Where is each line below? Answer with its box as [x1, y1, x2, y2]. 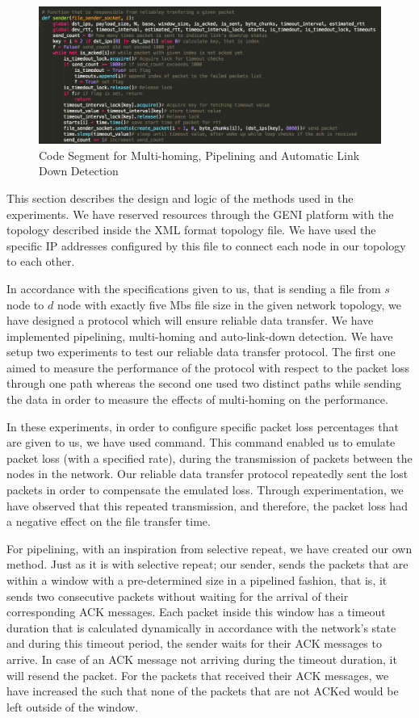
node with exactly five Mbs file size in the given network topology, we [57, 296, 401, 313]
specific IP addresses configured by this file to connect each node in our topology [6, 237, 406, 254]
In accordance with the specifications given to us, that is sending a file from [6, 279, 381, 296]
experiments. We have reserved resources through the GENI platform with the [6, 205, 394, 222]
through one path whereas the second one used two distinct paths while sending [6, 375, 401, 392]
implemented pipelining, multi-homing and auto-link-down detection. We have [6, 327, 393, 344]
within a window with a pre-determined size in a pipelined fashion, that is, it [6, 572, 388, 589]
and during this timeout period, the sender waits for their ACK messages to [6, 635, 382, 652]
